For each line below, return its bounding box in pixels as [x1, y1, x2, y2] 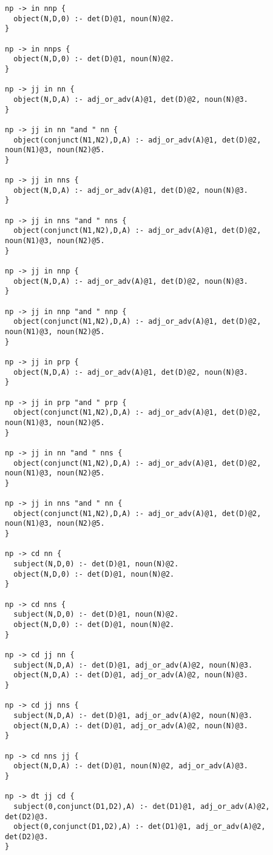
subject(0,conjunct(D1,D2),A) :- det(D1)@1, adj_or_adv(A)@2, [13, 802, 270, 811]
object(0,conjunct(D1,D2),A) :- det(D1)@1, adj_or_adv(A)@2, [13, 822, 266, 831]
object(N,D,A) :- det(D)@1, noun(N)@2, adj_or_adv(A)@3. [13, 762, 248, 771]
